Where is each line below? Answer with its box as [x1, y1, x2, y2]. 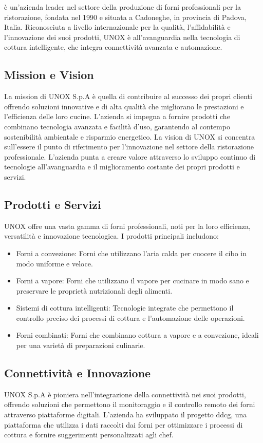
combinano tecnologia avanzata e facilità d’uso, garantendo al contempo [4, 121, 230, 131]
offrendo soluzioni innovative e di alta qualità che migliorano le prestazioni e [4, 101, 244, 111]
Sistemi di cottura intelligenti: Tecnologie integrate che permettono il [16, 302, 234, 313]
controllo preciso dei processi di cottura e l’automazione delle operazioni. [16, 312, 245, 323]
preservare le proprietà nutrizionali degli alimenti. [16, 285, 173, 296]
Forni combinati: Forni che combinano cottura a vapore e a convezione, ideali [16, 330, 259, 340]
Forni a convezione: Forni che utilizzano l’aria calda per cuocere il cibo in [16, 247, 247, 258]
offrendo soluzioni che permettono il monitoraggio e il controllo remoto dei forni [4, 399, 255, 410]
